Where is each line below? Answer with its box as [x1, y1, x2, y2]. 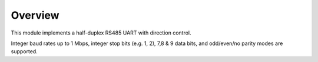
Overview [11, 9, 59, 22]
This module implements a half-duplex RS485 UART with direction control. [11, 29, 191, 36]
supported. [11, 48, 38, 55]
